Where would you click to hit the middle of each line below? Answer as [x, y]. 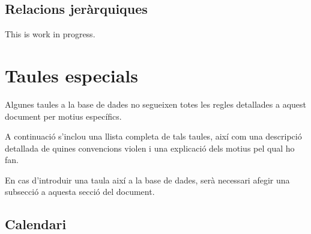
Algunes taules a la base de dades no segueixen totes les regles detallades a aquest [155, 104]
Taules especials [71, 75]
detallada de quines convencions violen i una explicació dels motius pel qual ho [150, 148]
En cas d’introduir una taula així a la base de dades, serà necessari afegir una [147, 180]
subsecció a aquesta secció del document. [80, 192]
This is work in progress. [50, 34]
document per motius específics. [63, 116]
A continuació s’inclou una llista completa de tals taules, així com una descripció [153, 136]
